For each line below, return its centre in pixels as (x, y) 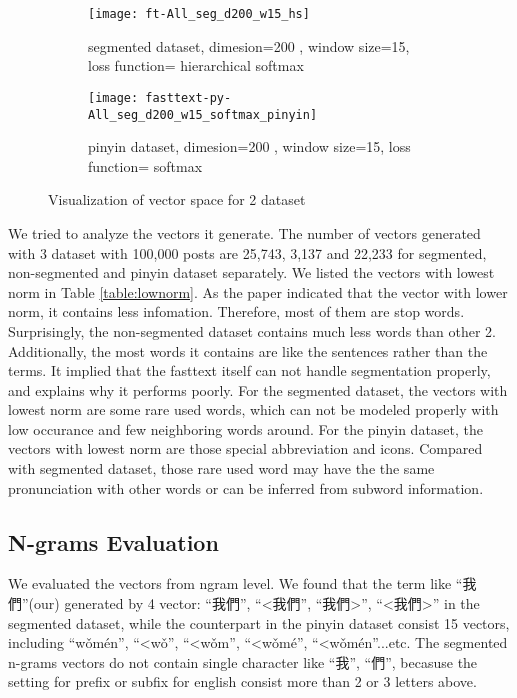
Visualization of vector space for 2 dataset (177, 199)
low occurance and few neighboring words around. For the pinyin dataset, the (246, 428)
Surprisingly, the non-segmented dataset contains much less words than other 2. (252, 330)
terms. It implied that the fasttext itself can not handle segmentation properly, (249, 370)
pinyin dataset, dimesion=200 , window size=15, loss (249, 146)
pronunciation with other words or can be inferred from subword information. (246, 487)
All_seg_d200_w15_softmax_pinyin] (203, 114)
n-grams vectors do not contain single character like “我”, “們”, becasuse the (243, 661)
